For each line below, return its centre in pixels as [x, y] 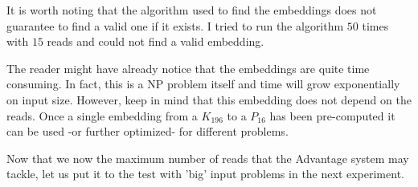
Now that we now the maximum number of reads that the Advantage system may [208, 158]
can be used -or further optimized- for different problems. [148, 131]
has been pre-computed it [332, 115]
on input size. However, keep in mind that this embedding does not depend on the [209, 99]
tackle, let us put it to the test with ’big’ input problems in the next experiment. [205, 174]
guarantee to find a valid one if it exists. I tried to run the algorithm [175, 25]
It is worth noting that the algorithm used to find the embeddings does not [192, 10]
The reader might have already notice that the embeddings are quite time [188, 68]
